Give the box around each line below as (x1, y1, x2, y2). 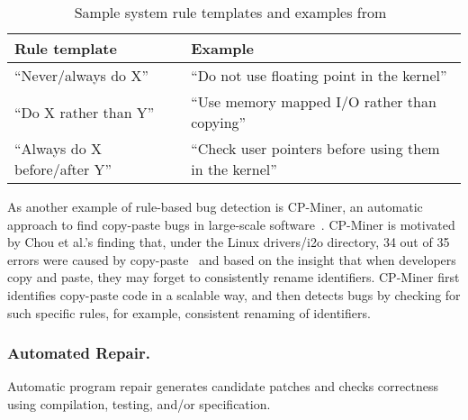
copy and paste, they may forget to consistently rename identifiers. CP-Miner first (7, 268, 460, 287)
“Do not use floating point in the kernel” (191, 65, 447, 86)
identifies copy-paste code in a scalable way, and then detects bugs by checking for (7, 285, 461, 304)
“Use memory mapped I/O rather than (191, 91, 436, 112)
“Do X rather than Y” (14, 101, 155, 123)
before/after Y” (14, 159, 112, 179)
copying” (191, 112, 247, 132)
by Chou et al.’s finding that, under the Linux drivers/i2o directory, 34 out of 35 (7, 233, 450, 251)
